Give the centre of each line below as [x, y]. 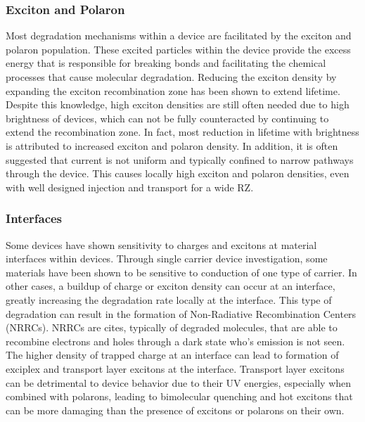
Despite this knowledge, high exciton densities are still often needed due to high [178, 104]
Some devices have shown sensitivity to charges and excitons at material [161, 244]
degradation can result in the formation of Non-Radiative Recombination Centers [181, 313]
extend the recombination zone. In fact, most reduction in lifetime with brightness [182, 132]
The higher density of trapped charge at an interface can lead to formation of [172, 355]
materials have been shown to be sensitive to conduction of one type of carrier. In [181, 272]
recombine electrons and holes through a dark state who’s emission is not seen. [175, 341]
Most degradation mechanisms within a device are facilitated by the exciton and [179, 36]
